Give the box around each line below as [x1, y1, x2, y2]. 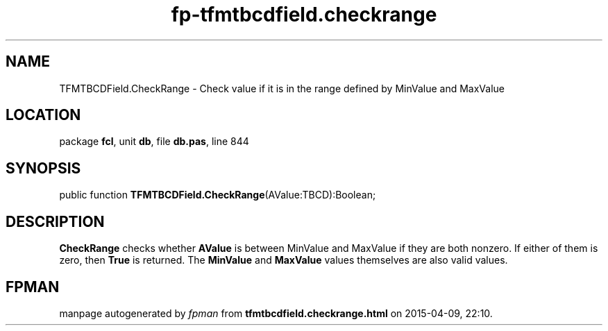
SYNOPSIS [6, 159, 81, 177]
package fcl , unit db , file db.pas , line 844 [59, 135, 249, 148]
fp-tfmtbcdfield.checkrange [171, 3, 437, 26]
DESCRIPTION [6, 212, 105, 230]
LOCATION [6, 106, 81, 124]
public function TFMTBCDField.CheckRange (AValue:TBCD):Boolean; [59, 189, 376, 201]
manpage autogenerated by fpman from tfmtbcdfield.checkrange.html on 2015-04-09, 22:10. [59, 307, 493, 319]
